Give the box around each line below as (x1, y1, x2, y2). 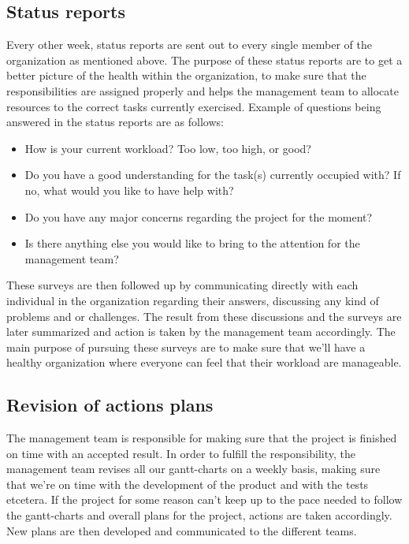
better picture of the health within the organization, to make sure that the (6, 67, 366, 84)
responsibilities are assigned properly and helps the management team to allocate (6, 82, 399, 99)
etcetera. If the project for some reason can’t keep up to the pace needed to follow (6, 491, 403, 508)
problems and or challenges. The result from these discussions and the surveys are (6, 307, 402, 324)
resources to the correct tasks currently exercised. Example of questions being (6, 98, 381, 114)
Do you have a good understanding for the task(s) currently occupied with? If (24, 166, 401, 183)
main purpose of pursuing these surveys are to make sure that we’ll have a (6, 338, 366, 355)
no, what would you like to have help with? (24, 181, 234, 198)
